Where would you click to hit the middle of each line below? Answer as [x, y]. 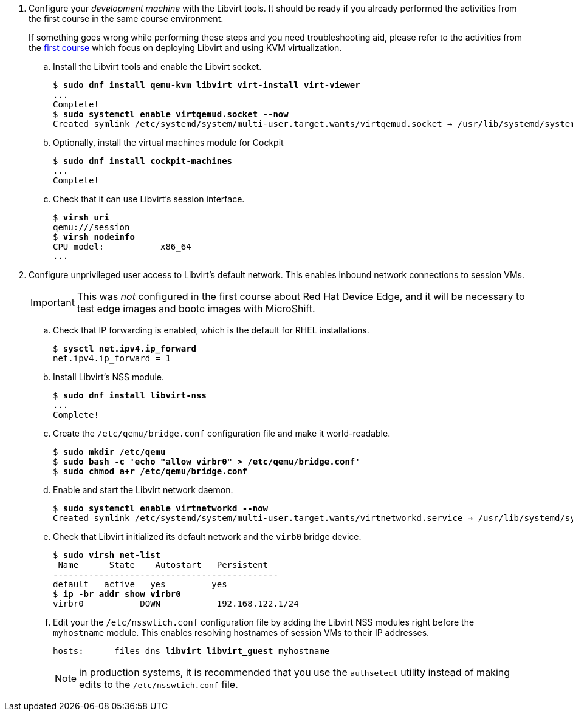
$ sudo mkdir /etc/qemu [109, 452]
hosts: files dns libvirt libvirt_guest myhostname [191, 651]
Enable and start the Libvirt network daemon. [143, 490]
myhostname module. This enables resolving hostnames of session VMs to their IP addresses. [241, 632]
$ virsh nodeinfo [94, 237]
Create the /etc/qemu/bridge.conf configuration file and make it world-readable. [222, 433]
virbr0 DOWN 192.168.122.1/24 [176, 604]
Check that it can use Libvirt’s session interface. [149, 199]
